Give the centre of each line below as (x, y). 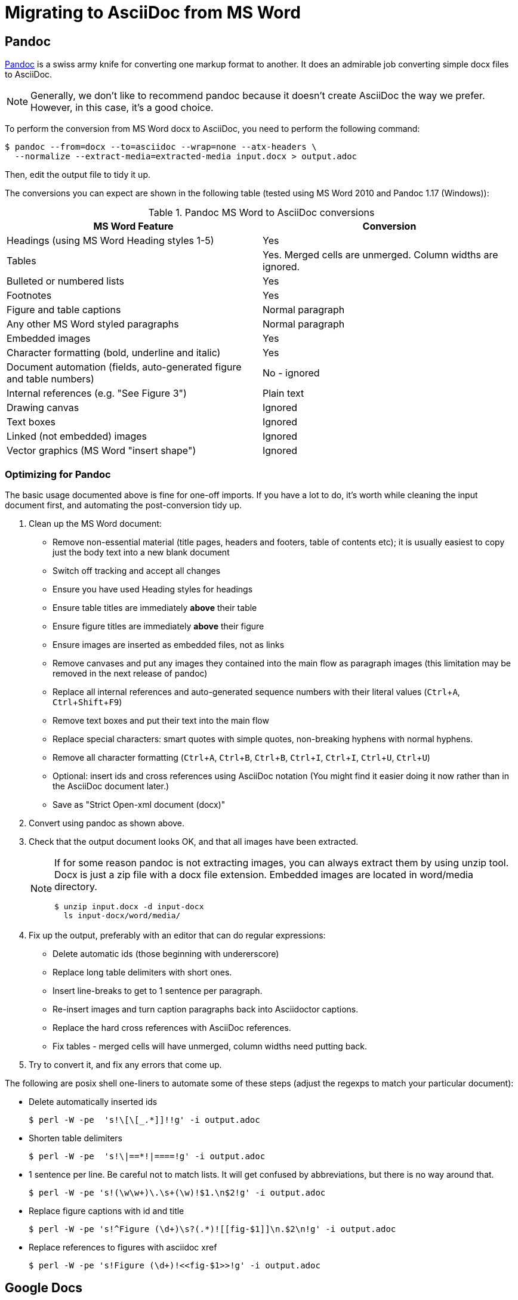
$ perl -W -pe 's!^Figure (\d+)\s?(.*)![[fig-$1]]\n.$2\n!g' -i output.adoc (212, 1229)
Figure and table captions (64, 310)
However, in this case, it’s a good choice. (122, 108)
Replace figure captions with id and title (107, 1211)
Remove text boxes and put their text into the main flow (161, 720)
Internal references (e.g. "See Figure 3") (97, 393)
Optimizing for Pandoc (58, 474)
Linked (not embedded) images (77, 436)
